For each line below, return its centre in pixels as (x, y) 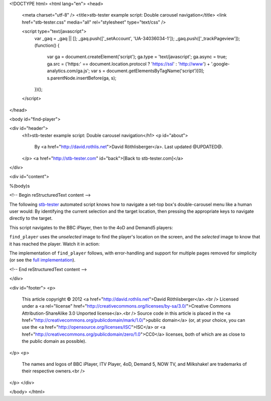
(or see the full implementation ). (42, 260)
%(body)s (20, 186)
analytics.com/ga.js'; (69, 71)
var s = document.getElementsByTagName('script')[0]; (148, 71)
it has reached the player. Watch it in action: (54, 244)
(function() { (47, 45)
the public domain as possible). (54, 341)
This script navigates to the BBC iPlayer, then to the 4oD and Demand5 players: (91, 227)
